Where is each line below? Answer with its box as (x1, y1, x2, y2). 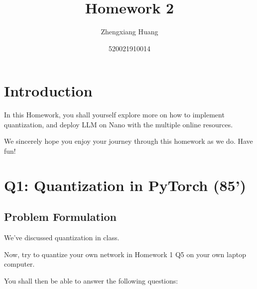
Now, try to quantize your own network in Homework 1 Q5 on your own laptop (4, 249, 246, 259)
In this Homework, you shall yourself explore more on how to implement (4, 109, 225, 120)
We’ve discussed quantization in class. (4, 232, 120, 243)
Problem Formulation (4, 209, 117, 224)
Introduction (4, 81, 93, 101)
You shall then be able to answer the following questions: (4, 275, 178, 286)
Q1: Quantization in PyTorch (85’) (4, 175, 247, 195)
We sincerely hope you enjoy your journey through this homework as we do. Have (4, 136, 253, 146)
